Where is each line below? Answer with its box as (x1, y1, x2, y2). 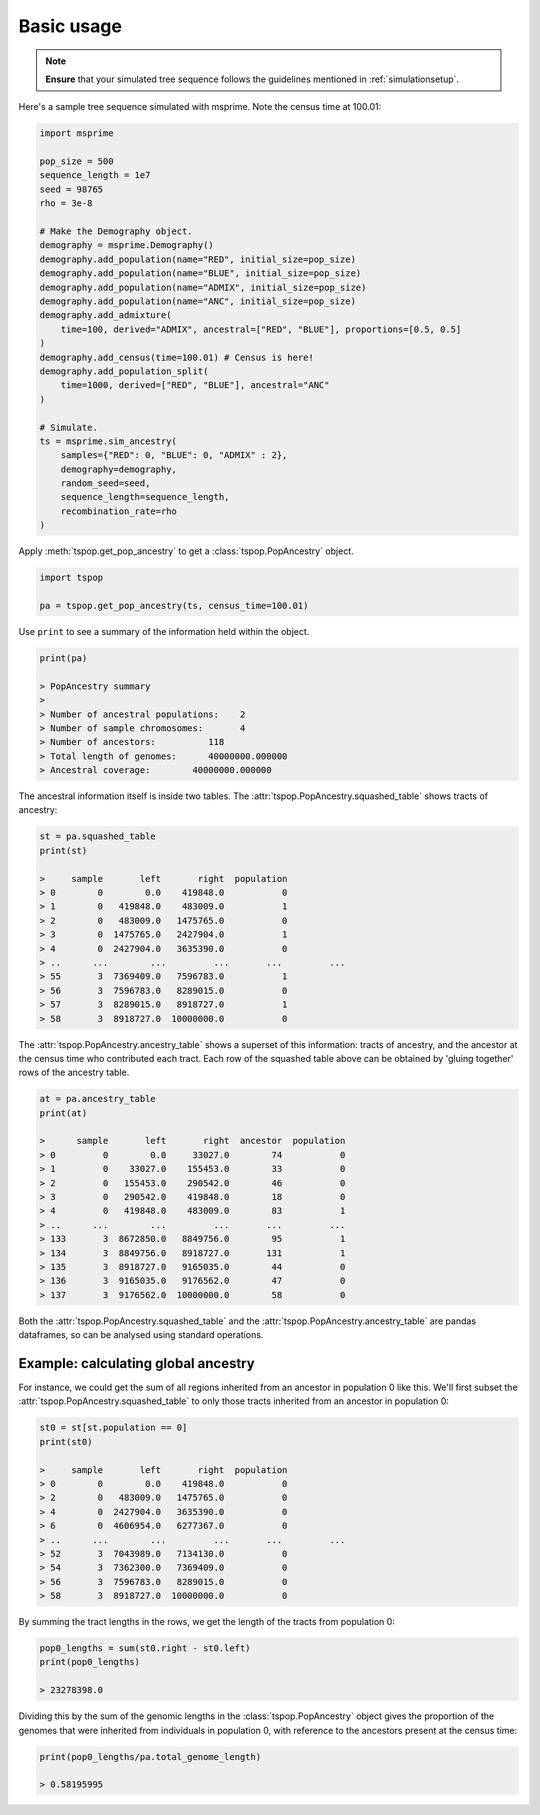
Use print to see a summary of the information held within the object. (18, 625, 310, 637)
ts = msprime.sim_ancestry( (39, 435, 177, 447)
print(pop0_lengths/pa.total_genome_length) (39, 1751, 262, 1762)
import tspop (39, 572, 104, 584)
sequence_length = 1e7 (39, 170, 151, 181)
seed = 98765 (39, 183, 104, 195)
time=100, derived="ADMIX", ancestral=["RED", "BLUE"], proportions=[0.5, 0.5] (60, 323, 462, 335)
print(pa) (39, 652, 88, 664)
